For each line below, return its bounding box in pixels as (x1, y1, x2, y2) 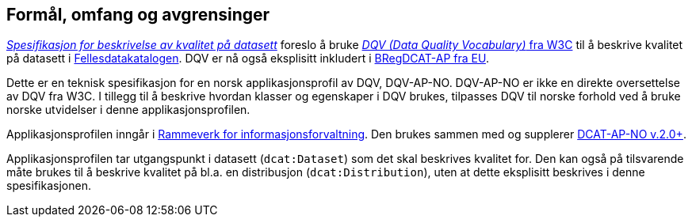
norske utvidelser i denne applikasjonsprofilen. (6, 103, 250, 117)
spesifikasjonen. (6, 179, 91, 193)
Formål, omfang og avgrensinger (6, 5, 270, 25)
